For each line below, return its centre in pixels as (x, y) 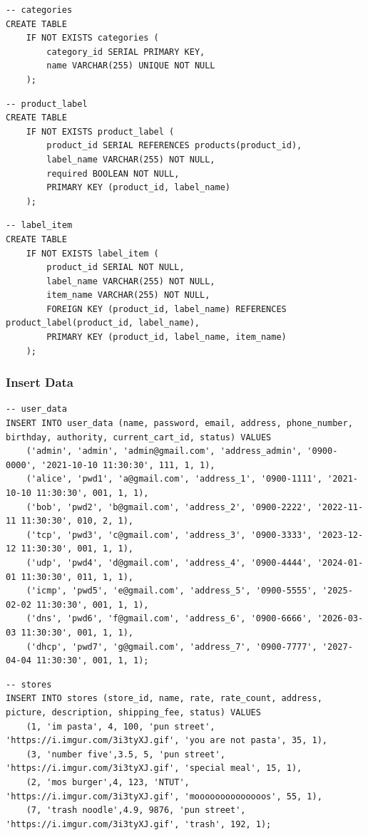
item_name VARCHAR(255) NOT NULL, (128, 295)
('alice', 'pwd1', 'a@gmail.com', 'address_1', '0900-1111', (174, 479)
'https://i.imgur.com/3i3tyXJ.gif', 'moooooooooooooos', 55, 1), (164, 796)
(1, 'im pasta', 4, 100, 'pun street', (121, 726)
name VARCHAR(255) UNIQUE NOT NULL (131, 66)
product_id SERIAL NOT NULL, (116, 268)
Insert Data (40, 382)
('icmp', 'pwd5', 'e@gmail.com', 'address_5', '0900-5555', (172, 591)
